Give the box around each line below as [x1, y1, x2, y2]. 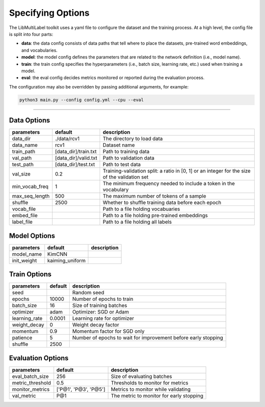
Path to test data [103, 161, 141, 168]
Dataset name [103, 142, 135, 148]
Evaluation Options [9, 354, 69, 362]
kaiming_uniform [47, 257, 86, 264]
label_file [12, 219, 33, 226]
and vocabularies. [21, 47, 58, 53]
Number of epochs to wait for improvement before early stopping [72, 334, 223, 341]
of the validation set [103, 174, 149, 180]
